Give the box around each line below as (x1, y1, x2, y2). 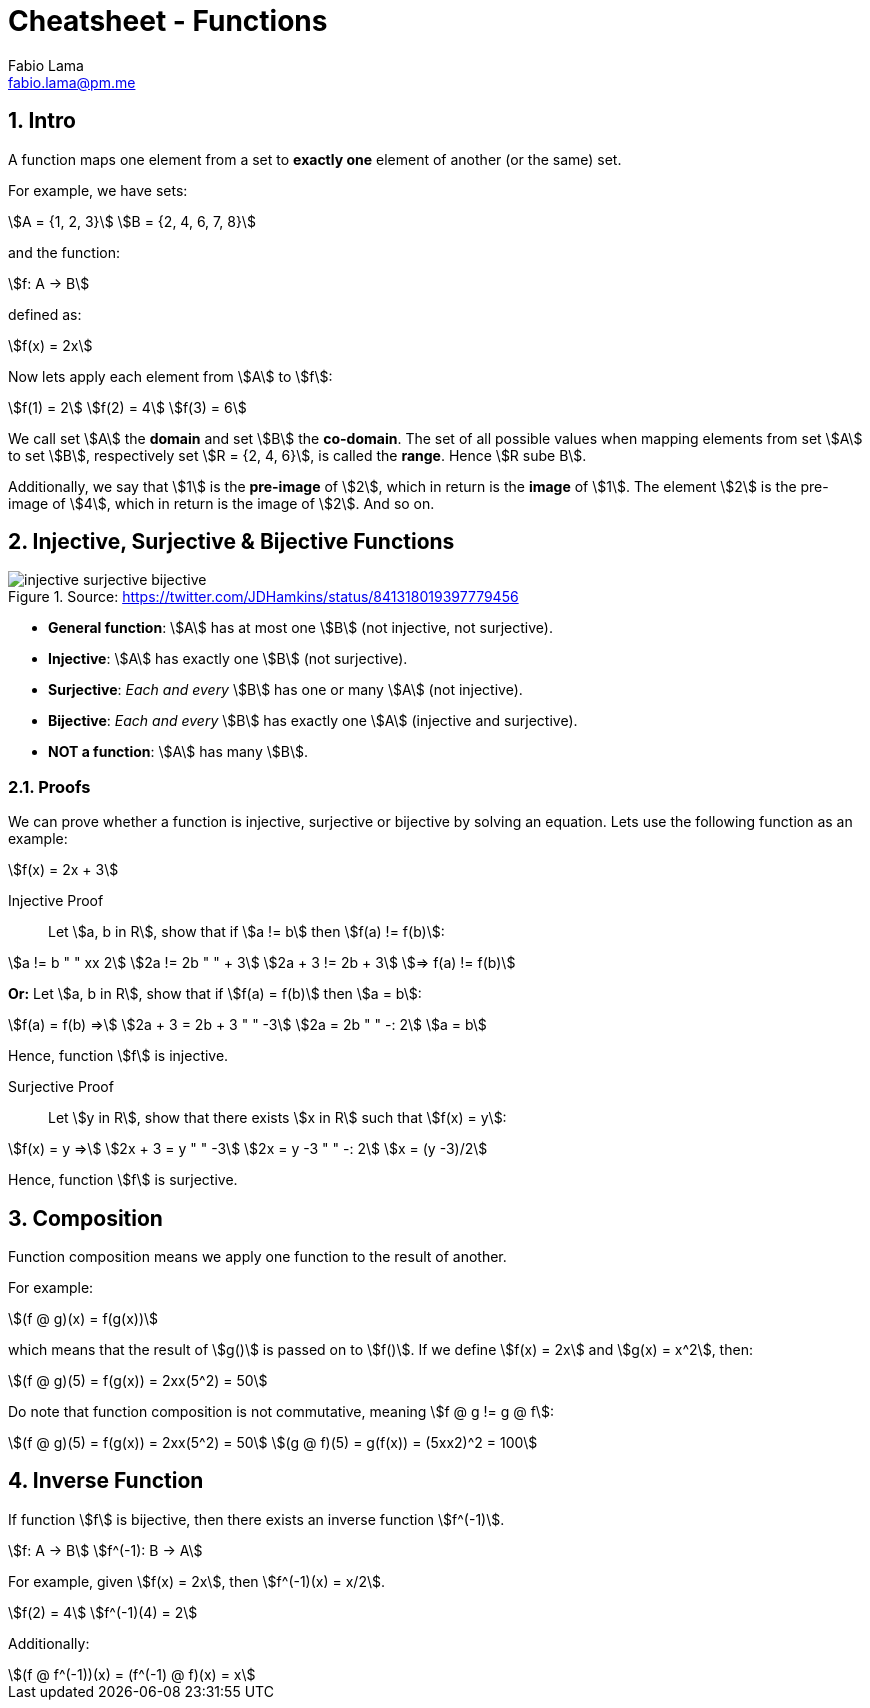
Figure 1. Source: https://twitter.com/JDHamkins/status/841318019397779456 (8, 588, 519, 606)
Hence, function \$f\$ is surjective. (8, 1171, 238, 1189)
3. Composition (8, 1205, 163, 1231)
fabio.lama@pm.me (8, 73, 136, 91)
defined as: (8, 305, 82, 323)
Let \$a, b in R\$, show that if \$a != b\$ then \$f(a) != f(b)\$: (48, 923, 445, 941)
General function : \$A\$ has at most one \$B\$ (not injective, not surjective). (48, 619, 553, 637)
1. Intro (8, 108, 76, 134)
